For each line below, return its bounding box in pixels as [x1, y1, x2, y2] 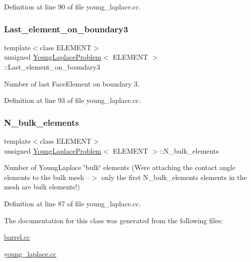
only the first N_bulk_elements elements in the [101, 172, 247, 182]
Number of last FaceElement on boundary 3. [4, 78, 140, 88]
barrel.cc [4, 232, 30, 242]
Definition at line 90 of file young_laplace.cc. [4, 1, 141, 11]
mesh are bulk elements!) [4, 181, 80, 192]
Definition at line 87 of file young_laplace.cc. [4, 198, 141, 208]
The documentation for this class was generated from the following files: [4, 215, 223, 225]
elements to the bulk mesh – [4, 172, 90, 182]
